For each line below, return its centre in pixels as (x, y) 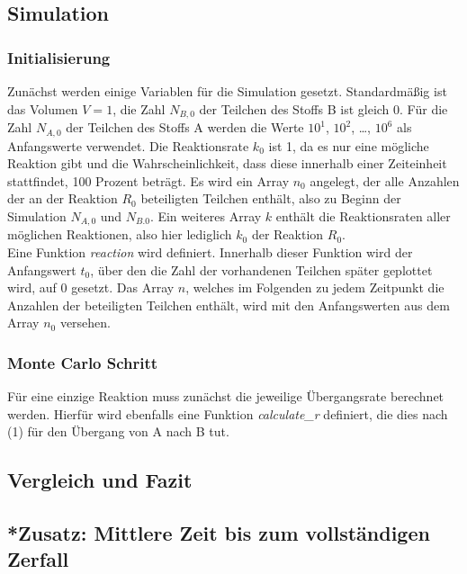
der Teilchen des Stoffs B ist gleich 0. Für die (323, 108)
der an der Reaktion (63, 198)
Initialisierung (59, 57)
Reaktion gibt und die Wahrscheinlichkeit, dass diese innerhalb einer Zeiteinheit (227, 163)
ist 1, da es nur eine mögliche (349, 145)
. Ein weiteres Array (206, 215)
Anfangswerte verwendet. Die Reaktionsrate (128, 145)
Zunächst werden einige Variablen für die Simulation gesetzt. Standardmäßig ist (227, 91)
